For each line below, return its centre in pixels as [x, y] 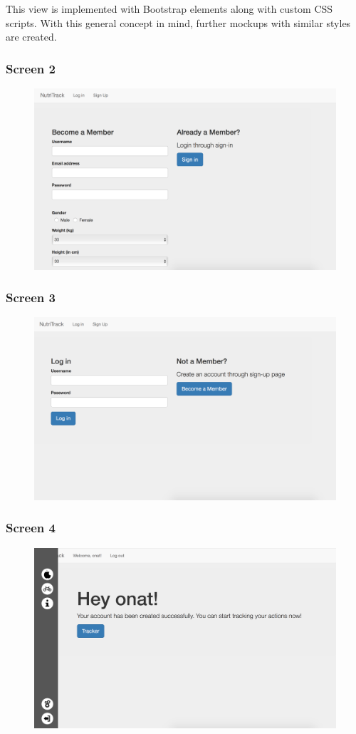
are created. [31, 37]
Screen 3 [31, 298]
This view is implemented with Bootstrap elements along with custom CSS [169, 9]
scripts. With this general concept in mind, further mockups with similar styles [178, 22]
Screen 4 [31, 528]
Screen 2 [31, 68]
